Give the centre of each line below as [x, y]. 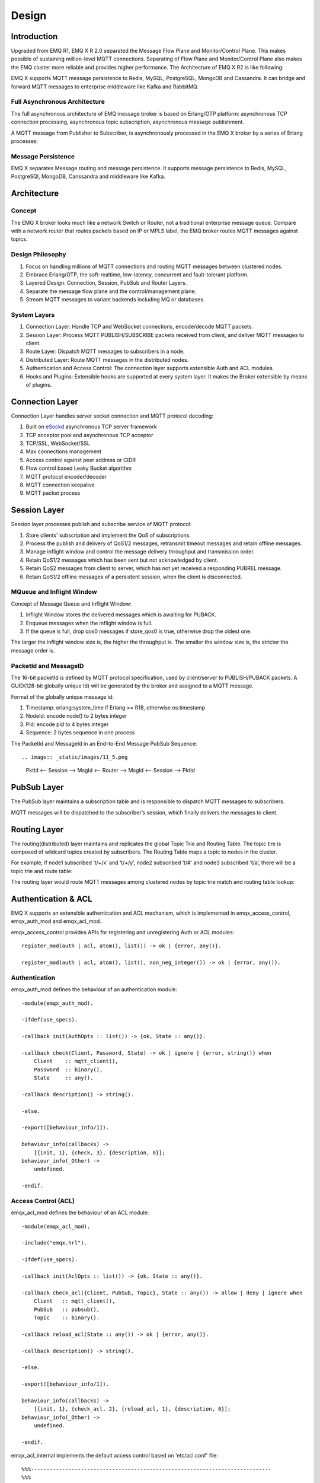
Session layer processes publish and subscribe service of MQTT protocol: [101, 524]
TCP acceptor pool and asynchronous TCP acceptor [89, 435]
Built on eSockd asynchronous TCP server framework [91, 427]
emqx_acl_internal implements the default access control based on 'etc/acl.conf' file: [115, 1456]
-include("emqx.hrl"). [55, 1243]
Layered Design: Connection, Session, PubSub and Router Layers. [106, 283]
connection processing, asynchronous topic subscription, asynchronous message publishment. [127, 122]
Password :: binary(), [68, 1070]
